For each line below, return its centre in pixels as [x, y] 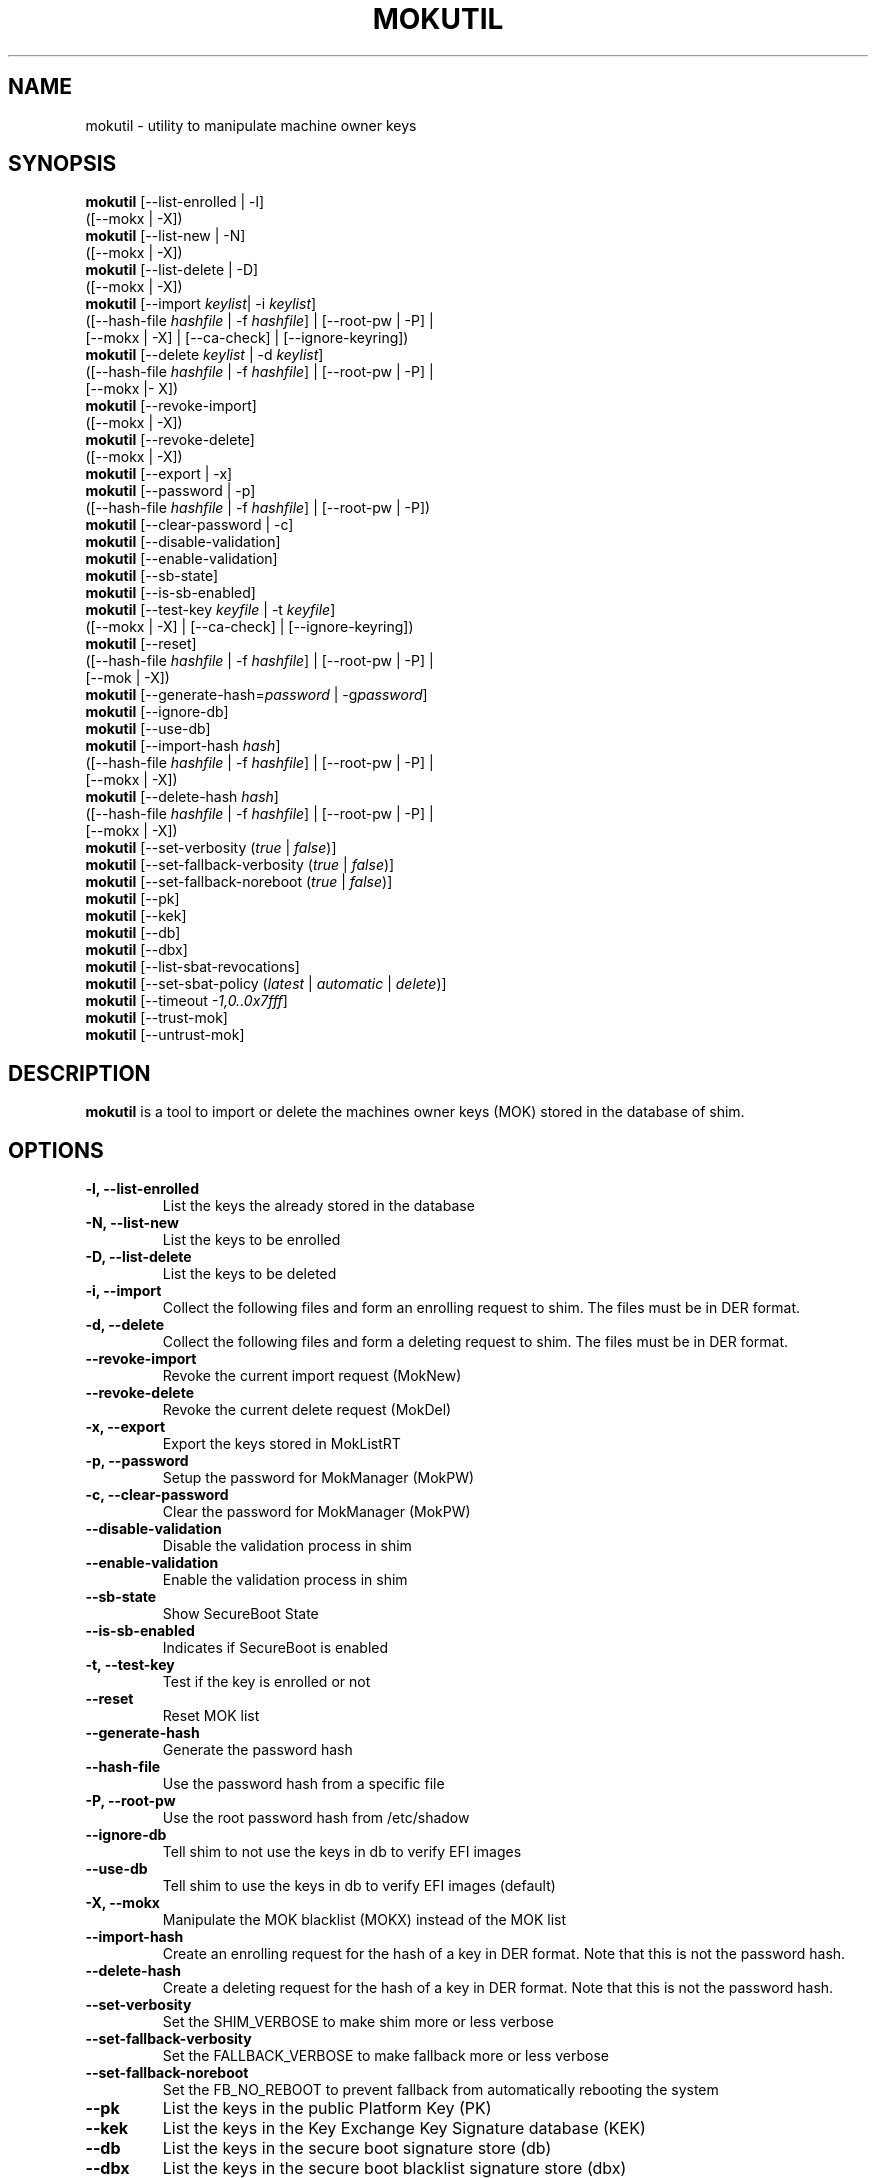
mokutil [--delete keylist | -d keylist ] [204, 355]
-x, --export [125, 1427]
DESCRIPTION [79, 1073]
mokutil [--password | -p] [170, 491]
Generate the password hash [257, 1750]
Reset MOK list [211, 1716]
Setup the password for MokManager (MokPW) [318, 1478]
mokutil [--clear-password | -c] [189, 525]
